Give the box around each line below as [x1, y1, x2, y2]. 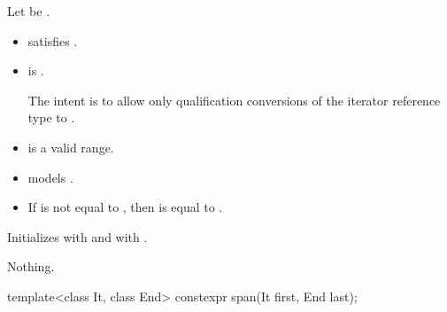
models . [27, 168, 73, 186]
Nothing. [7, 257, 55, 276]
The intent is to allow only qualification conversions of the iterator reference [27, 90, 441, 109]
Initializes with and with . [7, 227, 148, 246]
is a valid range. [27, 137, 114, 156]
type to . [27, 108, 75, 127]
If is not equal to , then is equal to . [27, 198, 223, 216]
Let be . [7, 2, 50, 19]
